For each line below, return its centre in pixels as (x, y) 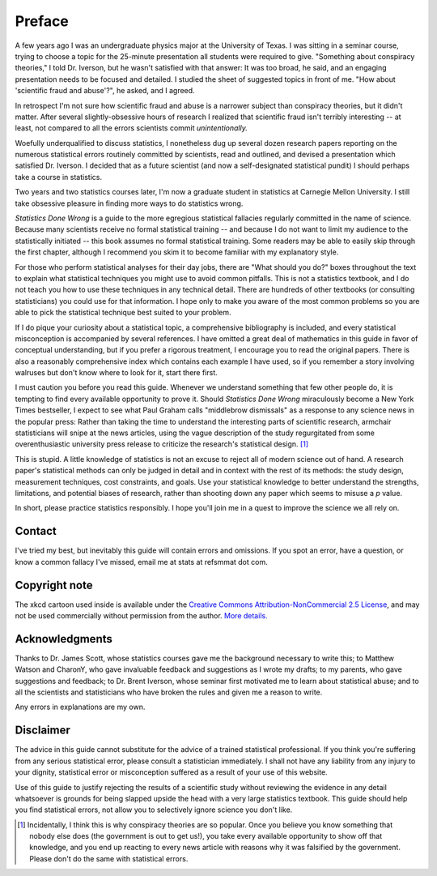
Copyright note (54, 585)
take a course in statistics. (59, 177)
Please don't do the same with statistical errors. (109, 858)
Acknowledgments (64, 639)
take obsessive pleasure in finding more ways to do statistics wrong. (129, 203)
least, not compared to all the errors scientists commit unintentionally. (132, 128)
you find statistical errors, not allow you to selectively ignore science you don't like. (154, 810)
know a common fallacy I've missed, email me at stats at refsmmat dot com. (141, 562)
